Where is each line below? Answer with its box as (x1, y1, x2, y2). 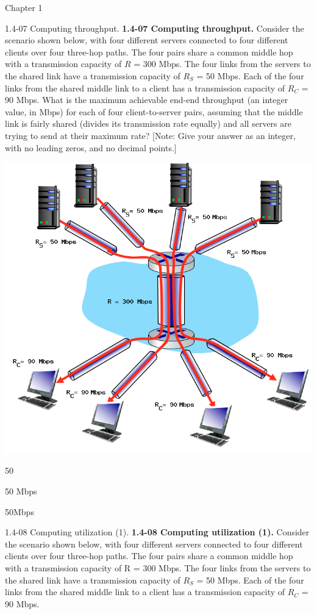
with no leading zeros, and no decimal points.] (5, 141, 177, 154)
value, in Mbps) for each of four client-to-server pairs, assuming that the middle (5, 105, 303, 118)
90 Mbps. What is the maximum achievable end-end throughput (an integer (5, 93, 288, 106)
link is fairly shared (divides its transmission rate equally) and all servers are (5, 117, 291, 130)
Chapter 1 (5, 1, 43, 13)
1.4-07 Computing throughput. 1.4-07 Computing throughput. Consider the (5, 21, 304, 34)
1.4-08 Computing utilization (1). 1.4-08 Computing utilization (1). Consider (5, 526, 310, 538)
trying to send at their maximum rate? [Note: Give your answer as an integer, (5, 129, 296, 141)
